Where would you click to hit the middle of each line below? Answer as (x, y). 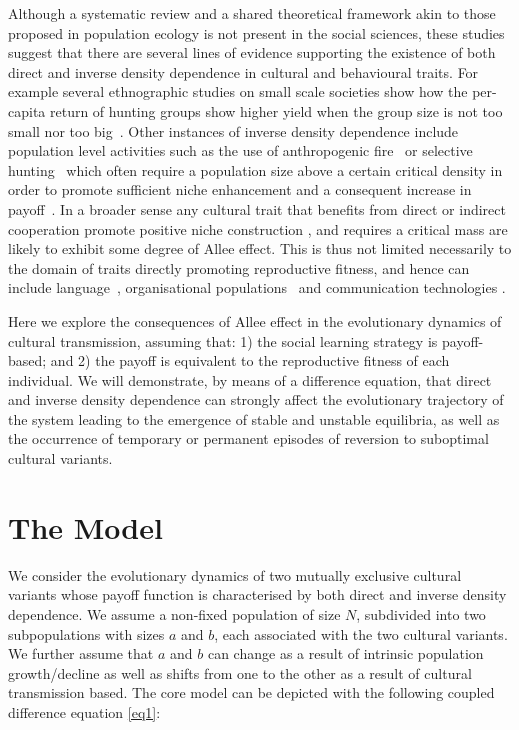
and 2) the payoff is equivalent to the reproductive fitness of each (250, 360)
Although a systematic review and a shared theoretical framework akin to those (252, 13)
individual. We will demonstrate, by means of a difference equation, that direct (250, 379)
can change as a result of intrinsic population (345, 653)
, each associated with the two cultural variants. (361, 633)
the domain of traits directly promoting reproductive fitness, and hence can (239, 267)
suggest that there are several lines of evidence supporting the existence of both (252, 52)
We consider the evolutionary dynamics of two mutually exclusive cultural (235, 574)
